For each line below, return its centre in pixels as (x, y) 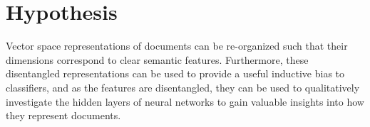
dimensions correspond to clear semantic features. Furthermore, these (157, 59)
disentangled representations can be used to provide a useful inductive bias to (175, 73)
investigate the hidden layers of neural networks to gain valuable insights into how (185, 101)
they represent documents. (63, 115)
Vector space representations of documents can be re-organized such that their (177, 46)
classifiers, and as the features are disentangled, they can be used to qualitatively (183, 87)
